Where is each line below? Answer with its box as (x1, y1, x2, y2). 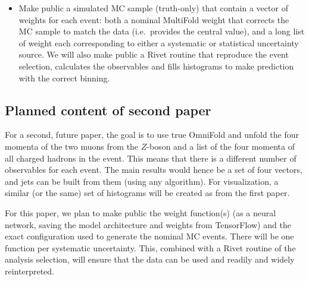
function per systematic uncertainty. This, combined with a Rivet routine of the (5, 241, 296, 254)
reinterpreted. (5, 264, 54, 277)
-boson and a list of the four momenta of (146, 140, 295, 152)
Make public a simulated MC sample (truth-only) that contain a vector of (18, 2, 288, 14)
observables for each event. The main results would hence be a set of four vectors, (5, 163, 302, 176)
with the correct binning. (18, 71, 110, 84)
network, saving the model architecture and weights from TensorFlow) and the (5, 218, 291, 231)
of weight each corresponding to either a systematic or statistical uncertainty (18, 36, 299, 49)
